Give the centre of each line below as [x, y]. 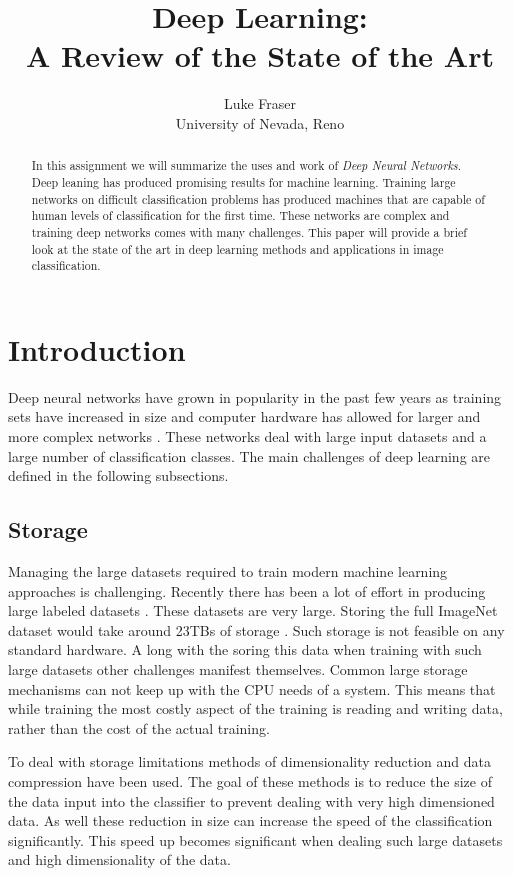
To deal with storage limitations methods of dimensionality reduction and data [250, 761]
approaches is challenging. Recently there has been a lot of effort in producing [247, 590]
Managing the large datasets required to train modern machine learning [228, 571]
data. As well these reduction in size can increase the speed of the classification [250, 820]
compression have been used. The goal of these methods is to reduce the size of [250, 780]
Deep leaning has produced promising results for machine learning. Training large [243, 181]
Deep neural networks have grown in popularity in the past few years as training [255, 396]
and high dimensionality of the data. [119, 859]
